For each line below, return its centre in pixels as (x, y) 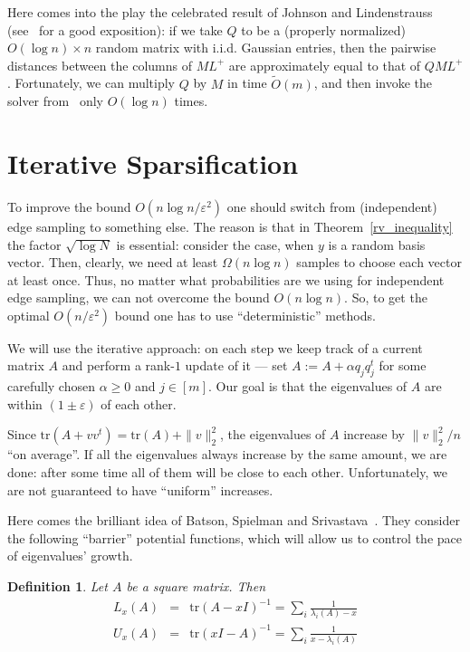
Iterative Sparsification (153, 163)
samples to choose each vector (379, 262)
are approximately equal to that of (325, 65)
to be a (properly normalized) (323, 29)
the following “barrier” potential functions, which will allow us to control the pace (235, 537)
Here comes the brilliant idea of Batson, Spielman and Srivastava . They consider (234, 520)
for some (403, 365)
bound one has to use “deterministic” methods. (245, 315)
